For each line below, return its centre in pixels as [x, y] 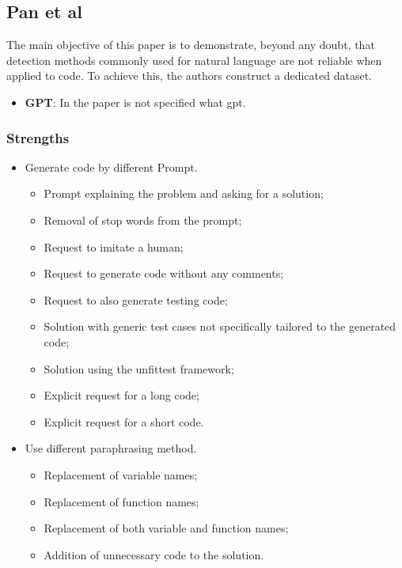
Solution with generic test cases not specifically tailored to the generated [220, 326]
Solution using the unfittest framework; [139, 368]
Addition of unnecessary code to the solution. [154, 554]
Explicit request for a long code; [121, 395]
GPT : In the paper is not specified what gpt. [135, 102]
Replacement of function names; [121, 501]
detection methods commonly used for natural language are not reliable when [194, 60]
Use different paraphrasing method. [111, 448]
